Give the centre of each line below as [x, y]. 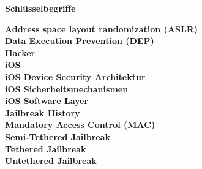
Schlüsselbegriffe [40, 8]
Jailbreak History [43, 112]
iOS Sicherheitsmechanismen [67, 88]
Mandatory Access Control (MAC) [80, 125]
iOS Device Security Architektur [75, 76]
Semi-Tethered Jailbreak [58, 136]
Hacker [20, 52]
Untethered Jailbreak [51, 161]
